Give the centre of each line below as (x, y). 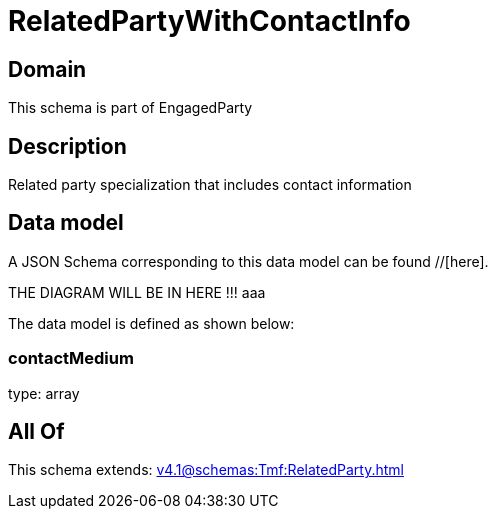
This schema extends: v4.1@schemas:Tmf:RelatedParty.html (206, 470)
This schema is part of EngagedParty (130, 108)
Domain (47, 69)
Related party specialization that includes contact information (210, 185)
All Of (36, 432)
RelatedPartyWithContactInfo (209, 21)
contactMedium (71, 358)
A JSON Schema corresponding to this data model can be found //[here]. (248, 261)
